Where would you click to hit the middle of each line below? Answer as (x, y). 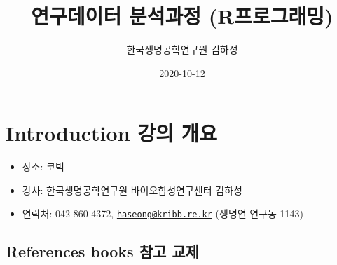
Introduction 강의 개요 (112, 133)
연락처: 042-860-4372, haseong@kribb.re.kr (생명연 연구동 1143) (163, 213)
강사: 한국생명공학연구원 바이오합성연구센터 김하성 (132, 190)
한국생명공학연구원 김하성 (182, 49)
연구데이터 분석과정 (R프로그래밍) (182, 16)
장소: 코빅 (43, 167)
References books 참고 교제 (103, 251)
